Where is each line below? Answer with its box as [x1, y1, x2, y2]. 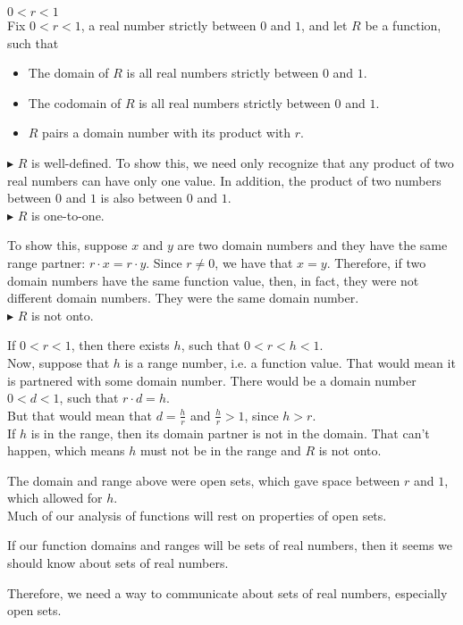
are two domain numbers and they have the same [177, 236, 448, 254]
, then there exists [71, 336, 170, 354]
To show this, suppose [7, 236, 128, 254]
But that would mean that [7, 405, 152, 424]
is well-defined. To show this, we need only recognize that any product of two [31, 153, 454, 171]
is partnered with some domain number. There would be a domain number [7, 371, 417, 389]
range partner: [7, 253, 86, 271]
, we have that [215, 253, 293, 271]
